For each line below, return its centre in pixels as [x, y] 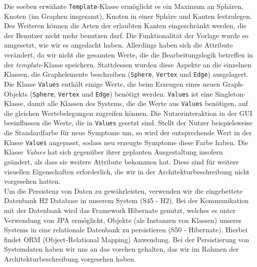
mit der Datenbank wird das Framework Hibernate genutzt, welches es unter [120, 210]
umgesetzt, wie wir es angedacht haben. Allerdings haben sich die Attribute [119, 45]
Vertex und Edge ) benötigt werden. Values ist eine [135, 93]
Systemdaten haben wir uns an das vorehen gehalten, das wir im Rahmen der [122, 249]
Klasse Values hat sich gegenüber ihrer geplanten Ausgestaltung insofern [113, 152]
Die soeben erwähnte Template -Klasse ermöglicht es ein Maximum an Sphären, [124, 6]
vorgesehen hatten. [32, 181]
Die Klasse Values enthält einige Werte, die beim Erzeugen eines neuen [112, 83]
